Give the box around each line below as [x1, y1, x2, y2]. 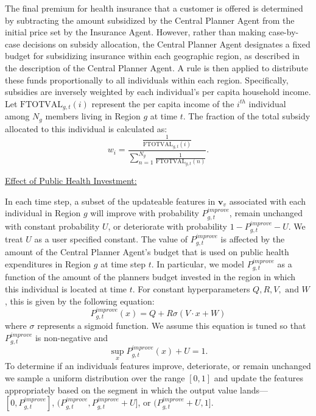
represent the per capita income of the [91, 97, 234, 110]
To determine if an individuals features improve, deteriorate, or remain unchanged [5, 359, 311, 372]
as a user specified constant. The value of [34, 232, 188, 245]
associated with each [229, 194, 306, 207]
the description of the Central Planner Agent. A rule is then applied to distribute [5, 61, 309, 74]
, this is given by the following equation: [5, 294, 155, 307]
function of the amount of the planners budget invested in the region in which [5, 270, 296, 283]
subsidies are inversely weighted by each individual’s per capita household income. [5, 85, 311, 98]
